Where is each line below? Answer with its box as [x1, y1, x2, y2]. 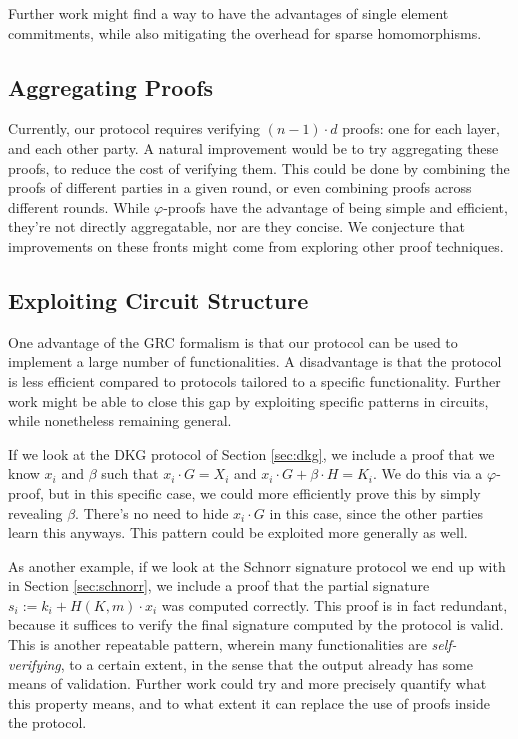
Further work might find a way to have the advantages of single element [8, 3, 449, 23]
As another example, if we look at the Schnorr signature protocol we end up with [8, 555, 506, 576]
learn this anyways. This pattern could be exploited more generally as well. [8, 522, 468, 543]
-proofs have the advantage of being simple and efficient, [163, 196, 508, 217]
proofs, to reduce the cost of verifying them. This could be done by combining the [8, 157, 510, 178]
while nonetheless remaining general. [8, 410, 232, 431]
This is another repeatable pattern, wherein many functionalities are [8, 634, 427, 655]
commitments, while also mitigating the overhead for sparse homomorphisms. [8, 22, 482, 43]
